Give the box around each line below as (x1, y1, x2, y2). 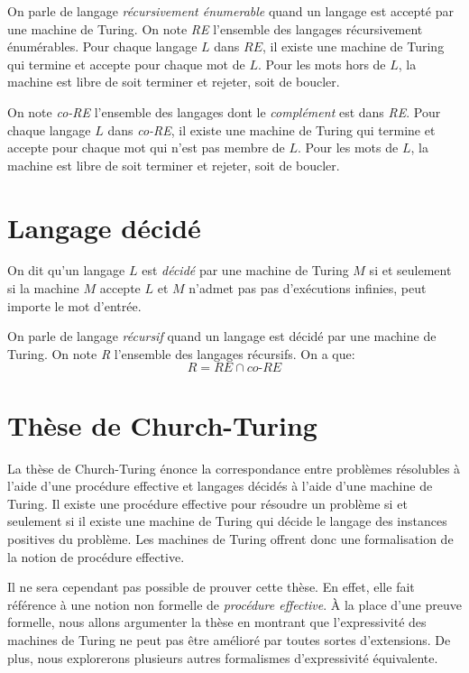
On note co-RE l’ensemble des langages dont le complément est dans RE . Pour (7, 102, 441, 121)
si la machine (7, 279, 79, 298)
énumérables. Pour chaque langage (7, 37, 198, 56)
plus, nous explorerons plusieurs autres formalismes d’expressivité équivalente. (7, 648, 438, 667)
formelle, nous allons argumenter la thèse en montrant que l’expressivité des (7, 613, 427, 632)
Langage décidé (7, 208, 201, 245)
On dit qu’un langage (7, 261, 125, 280)
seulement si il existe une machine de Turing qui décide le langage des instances (7, 512, 447, 530)
